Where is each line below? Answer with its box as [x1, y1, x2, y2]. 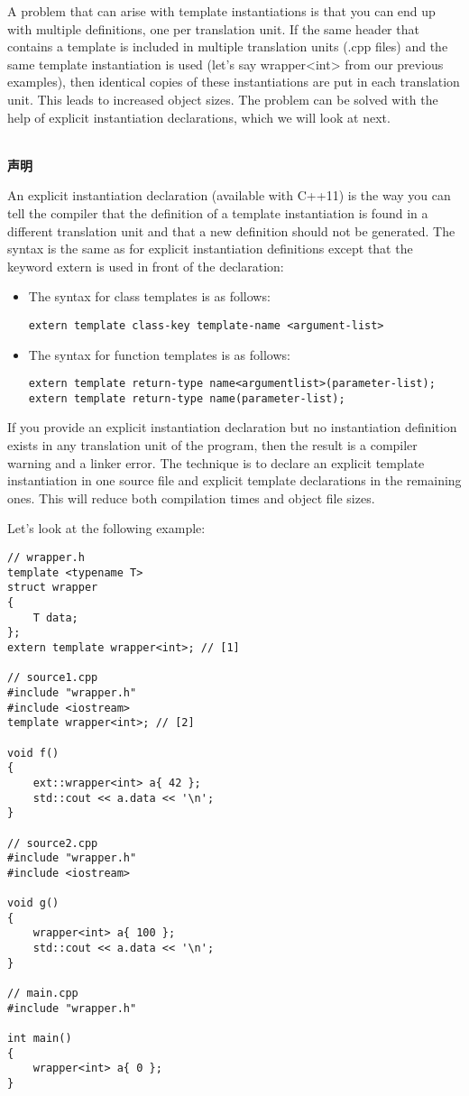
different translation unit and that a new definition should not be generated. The [7, 221, 455, 240]
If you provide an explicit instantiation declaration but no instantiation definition [7, 418, 457, 437]
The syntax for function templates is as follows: [28, 345, 290, 364]
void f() [7, 746, 60, 760]
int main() [7, 1032, 72, 1045]
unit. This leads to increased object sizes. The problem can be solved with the [7, 89, 438, 108]
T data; [32, 611, 78, 624]
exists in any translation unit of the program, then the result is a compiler [7, 436, 418, 455]
